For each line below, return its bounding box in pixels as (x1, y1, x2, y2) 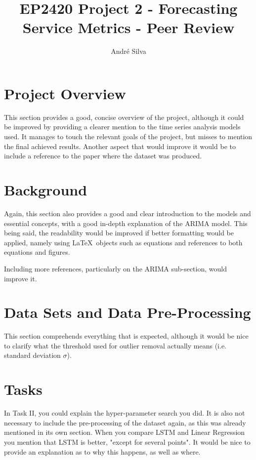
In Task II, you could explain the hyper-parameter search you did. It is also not (4, 408, 245, 418)
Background (4, 180, 87, 199)
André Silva (111, 46, 146, 56)
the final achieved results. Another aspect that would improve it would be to (4, 141, 236, 151)
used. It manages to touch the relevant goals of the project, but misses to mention (4, 131, 253, 142)
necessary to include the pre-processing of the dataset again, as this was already (4, 417, 246, 427)
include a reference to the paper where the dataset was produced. (4, 151, 202, 161)
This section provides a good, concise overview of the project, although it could (4, 112, 244, 122)
